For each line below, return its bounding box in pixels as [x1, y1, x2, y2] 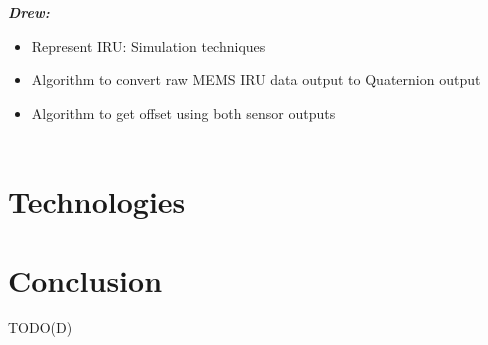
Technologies [8, 181, 186, 222]
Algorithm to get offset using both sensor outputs [31, 102, 336, 123]
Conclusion [8, 259, 163, 300]
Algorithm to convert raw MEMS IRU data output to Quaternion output [31, 69, 481, 90]
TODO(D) [8, 317, 73, 338]
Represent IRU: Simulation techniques [31, 35, 266, 56]
